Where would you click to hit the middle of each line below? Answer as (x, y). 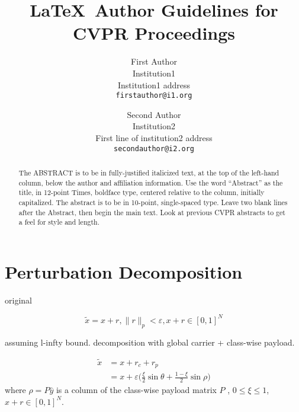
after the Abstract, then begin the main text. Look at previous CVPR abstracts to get (152, 212)
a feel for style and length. (59, 222)
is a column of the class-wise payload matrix (136, 390)
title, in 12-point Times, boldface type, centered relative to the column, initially (142, 192)
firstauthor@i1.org (154, 96)
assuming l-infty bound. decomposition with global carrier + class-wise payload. (150, 342)
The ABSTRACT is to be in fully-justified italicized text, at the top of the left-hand (149, 172)
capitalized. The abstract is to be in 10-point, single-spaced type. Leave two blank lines (153, 202)
